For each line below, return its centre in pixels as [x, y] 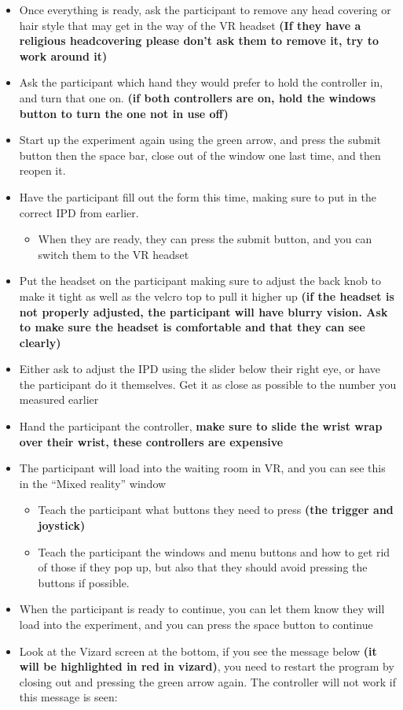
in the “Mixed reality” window [93, 483]
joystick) [62, 525]
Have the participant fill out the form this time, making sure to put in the [198, 196]
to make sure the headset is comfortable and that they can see [192, 327]
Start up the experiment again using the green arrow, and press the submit [200, 140]
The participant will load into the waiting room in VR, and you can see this [202, 468]
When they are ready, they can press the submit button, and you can [205, 239]
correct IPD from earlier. [79, 212]
